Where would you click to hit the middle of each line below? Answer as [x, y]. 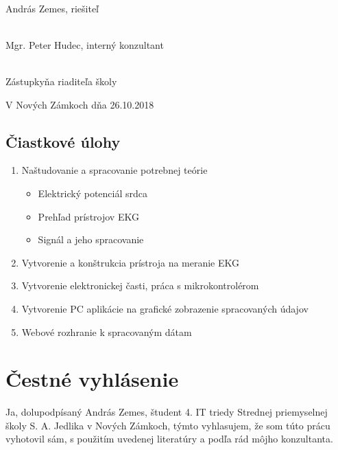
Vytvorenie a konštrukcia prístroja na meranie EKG [131, 262]
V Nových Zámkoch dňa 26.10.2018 [80, 104]
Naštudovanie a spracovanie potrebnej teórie [114, 170]
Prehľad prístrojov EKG [88, 216]
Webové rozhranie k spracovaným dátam [107, 331]
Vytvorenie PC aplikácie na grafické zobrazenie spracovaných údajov [165, 308]
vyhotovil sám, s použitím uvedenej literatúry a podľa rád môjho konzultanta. [169, 439]
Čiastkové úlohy [63, 141]
